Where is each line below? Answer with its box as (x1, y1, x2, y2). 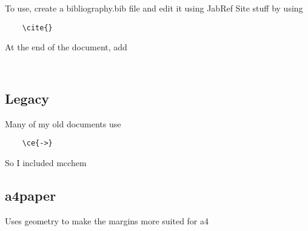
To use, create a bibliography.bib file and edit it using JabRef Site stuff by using (5, 2, 303, 14)
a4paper (5, 186, 56, 204)
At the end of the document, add (5, 41, 127, 53)
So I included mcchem (5, 156, 87, 169)
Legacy (5, 89, 49, 107)
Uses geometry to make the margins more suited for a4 (5, 214, 209, 227)
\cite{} (22, 23, 53, 32)
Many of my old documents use (5, 117, 121, 130)
